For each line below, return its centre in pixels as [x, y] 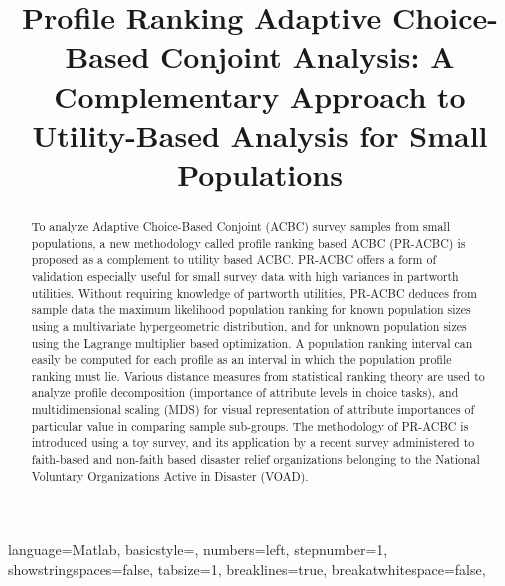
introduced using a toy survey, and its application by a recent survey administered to [253, 442]
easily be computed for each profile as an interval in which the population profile [241, 359]
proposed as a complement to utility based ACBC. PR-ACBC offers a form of [234, 259]
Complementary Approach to [260, 95]
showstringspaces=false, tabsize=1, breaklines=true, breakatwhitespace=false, [247, 569]
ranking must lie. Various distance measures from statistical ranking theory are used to [258, 375]
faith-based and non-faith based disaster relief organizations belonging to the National [255, 459]
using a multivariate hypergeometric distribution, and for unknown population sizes [249, 325]
